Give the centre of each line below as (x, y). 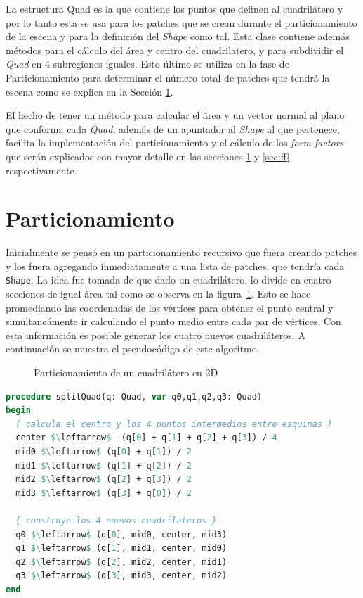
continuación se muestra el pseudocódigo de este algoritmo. (133, 349)
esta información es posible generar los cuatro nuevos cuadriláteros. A (156, 335)
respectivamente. (41, 170)
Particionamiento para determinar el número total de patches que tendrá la (168, 77)
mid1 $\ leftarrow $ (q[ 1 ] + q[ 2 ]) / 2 (104, 465)
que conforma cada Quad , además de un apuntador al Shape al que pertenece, (173, 128)
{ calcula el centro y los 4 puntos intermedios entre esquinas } (174, 424)
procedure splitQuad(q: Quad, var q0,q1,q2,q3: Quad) (134, 396)
